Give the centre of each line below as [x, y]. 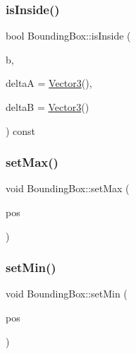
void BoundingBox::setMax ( [68, 188]
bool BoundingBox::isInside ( [68, 36]
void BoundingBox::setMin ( [67, 294]
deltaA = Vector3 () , [49, 83]
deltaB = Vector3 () [48, 107]
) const [21, 130]
